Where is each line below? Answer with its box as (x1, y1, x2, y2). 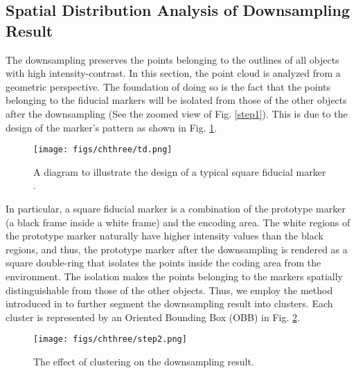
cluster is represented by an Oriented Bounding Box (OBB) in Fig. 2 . (6, 309, 300, 324)
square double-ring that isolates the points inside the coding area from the (6, 255, 321, 270)
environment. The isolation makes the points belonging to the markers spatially (6, 269, 344, 283)
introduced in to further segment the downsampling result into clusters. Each (6, 296, 333, 311)
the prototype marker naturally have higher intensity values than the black (6, 228, 323, 243)
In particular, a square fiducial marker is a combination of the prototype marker (6, 201, 346, 215)
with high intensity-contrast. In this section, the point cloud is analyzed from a (6, 66, 341, 80)
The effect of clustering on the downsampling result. (33, 354, 254, 368)
